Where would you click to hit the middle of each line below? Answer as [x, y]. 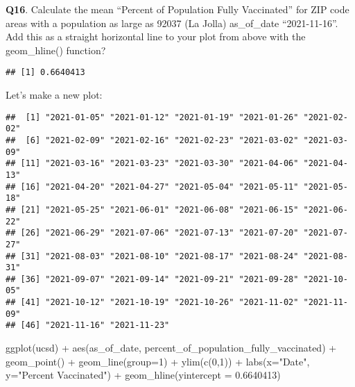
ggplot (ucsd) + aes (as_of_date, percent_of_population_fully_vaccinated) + [171, 348]
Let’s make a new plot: [54, 95]
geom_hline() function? [56, 50]
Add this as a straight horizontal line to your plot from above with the [156, 36]
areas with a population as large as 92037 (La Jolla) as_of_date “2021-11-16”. [172, 23]
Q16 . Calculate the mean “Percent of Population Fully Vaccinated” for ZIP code [177, 9]
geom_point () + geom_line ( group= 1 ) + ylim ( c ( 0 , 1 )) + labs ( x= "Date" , [158, 361]
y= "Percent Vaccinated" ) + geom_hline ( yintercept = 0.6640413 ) [143, 375]
